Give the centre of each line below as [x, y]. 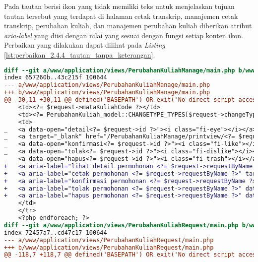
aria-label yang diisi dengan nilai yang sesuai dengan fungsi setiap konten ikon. [124, 35]
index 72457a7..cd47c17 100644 [56, 232]
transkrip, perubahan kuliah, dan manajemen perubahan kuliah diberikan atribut [128, 26]
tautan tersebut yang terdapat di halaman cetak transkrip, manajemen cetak [121, 16]
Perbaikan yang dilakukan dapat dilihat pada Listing [85, 45]
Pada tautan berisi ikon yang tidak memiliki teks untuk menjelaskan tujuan [119, 6]
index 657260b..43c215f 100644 [56, 78]
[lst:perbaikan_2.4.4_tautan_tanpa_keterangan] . [80, 54]
